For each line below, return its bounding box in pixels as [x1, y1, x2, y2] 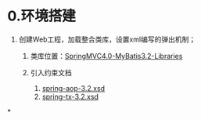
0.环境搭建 [7, 7, 76, 25]
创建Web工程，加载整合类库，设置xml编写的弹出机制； [18, 35, 196, 44]
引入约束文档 [30, 67, 72, 77]
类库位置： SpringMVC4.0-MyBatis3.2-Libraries [30, 51, 183, 60]
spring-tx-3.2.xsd [41, 92, 99, 101]
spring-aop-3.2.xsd [41, 83, 106, 93]
